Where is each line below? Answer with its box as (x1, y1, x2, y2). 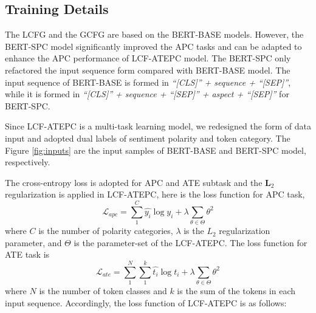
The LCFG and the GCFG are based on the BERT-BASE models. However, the (5, 28, 304, 41)
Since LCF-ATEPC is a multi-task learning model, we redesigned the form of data (5, 120, 311, 132)
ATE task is (5, 248, 50, 261)
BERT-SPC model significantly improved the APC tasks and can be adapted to (5, 40, 302, 52)
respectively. (5, 156, 50, 168)
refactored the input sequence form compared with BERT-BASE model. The (5, 63, 290, 76)
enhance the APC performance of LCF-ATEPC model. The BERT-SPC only (5, 52, 291, 64)
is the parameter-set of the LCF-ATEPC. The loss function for (74, 236, 307, 249)
